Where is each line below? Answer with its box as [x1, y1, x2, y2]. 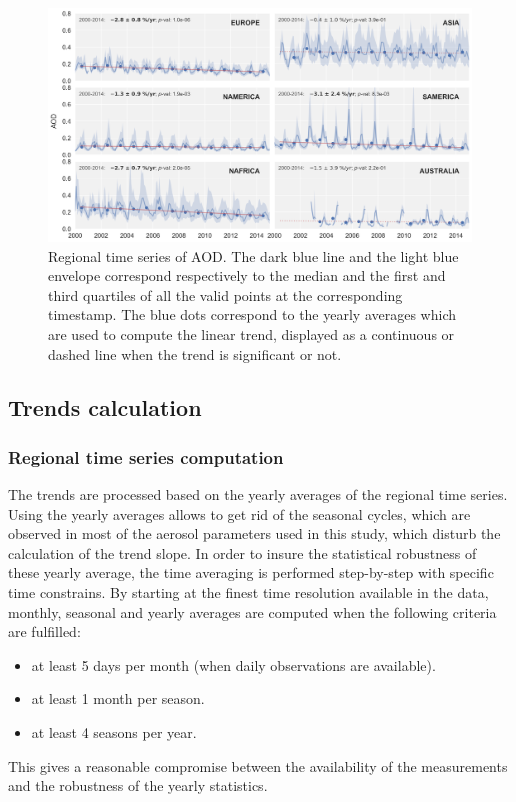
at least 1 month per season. [31, 688, 205, 709]
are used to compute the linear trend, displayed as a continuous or [48, 323, 455, 344]
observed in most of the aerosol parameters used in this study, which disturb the [8, 523, 501, 544]
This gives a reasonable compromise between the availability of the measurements [8, 755, 508, 776]
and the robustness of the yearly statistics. [8, 775, 268, 796]
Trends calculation [8, 392, 202, 423]
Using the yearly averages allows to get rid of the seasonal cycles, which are [8, 503, 471, 524]
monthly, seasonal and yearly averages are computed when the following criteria [8, 601, 497, 622]
